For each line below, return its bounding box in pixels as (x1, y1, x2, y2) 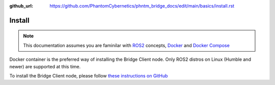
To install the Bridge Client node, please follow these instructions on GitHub (9, 72, 168, 78)
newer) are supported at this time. (9, 63, 81, 69)
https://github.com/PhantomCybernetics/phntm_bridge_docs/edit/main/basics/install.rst (49, 3, 234, 9)
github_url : (9, 3, 33, 9)
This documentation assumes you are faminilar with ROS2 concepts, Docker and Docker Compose (23, 42, 230, 48)
